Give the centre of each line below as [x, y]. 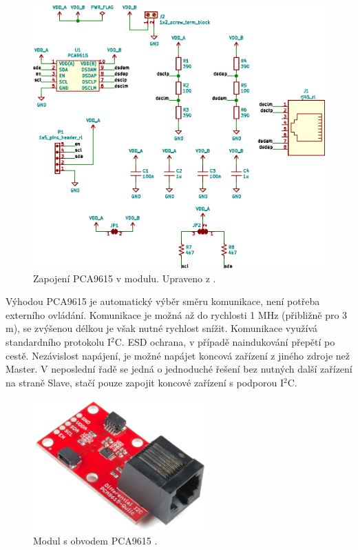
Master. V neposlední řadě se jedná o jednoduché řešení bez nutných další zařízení [179, 369]
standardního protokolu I [59, 342]
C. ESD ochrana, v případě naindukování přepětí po [225, 342]
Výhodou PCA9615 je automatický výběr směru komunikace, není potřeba [163, 301]
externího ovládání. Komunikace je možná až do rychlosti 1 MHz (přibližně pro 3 [177, 314]
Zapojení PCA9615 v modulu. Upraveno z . [125, 278]
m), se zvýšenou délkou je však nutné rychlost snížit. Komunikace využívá [162, 328]
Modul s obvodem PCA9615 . [95, 540]
